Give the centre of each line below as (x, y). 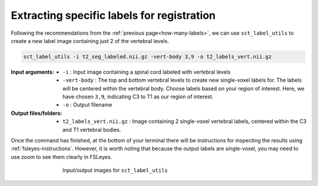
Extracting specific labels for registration (113, 15)
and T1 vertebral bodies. (92, 129)
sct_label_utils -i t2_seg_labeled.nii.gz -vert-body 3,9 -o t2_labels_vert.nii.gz (148, 57)
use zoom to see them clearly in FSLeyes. (62, 157)
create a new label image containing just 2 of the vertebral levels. (90, 41)
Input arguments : (33, 72)
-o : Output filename (87, 105)
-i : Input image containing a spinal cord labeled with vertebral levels (147, 72)
